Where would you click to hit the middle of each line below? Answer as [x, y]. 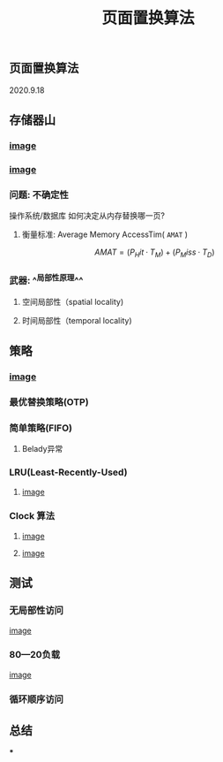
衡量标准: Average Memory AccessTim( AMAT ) [104, 234]
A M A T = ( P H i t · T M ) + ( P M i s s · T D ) [155, 253]
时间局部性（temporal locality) [77, 320]
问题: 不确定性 [39, 194]
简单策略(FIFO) [41, 428]
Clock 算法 [32, 516]
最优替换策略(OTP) [49, 401]
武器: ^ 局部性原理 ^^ [46, 280]
